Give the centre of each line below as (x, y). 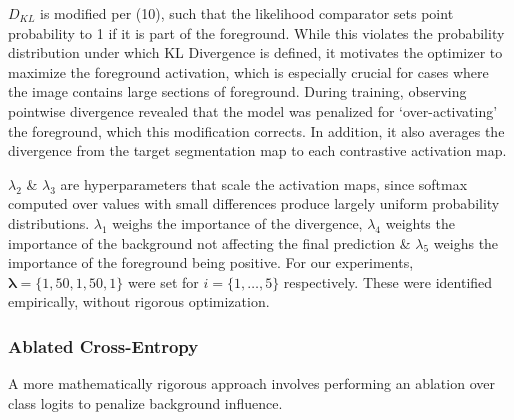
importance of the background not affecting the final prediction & (209, 242)
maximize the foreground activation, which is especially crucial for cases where (248, 71)
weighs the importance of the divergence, (237, 222)
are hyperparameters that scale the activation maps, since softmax (264, 183)
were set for (163, 281)
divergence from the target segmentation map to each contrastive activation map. (257, 150)
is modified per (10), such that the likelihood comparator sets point (247, 13)
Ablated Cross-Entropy (103, 345)
